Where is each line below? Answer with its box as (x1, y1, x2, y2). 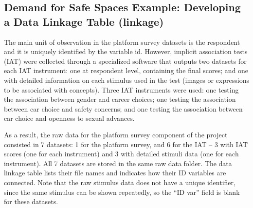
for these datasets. (4, 196, 58, 207)
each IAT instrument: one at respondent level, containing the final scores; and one (4, 65, 249, 76)
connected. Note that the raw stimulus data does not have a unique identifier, (4, 177, 235, 187)
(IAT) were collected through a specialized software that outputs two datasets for (4, 56, 247, 66)
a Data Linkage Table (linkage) (4, 14, 164, 29)
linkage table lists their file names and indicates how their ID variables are (4, 168, 226, 178)
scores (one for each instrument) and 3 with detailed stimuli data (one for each (4, 149, 239, 159)
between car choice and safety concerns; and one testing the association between (4, 103, 243, 113)
